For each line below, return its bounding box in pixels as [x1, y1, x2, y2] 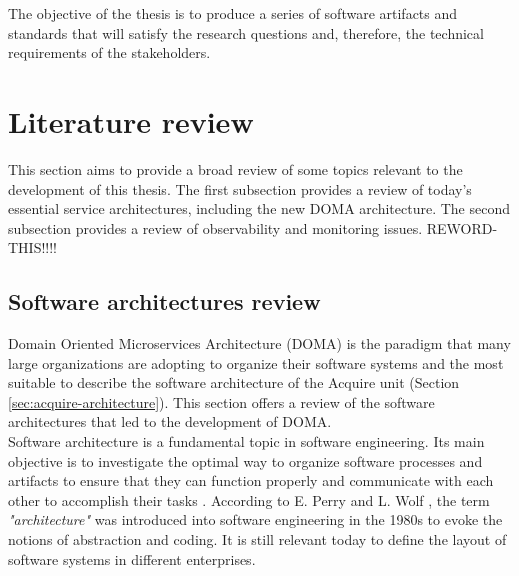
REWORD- [426, 217, 498, 238]
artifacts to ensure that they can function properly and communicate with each [8, 470, 494, 491]
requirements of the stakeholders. [8, 42, 211, 63]
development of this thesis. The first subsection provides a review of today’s [8, 178, 472, 199]
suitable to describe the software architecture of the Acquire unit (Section [8, 372, 460, 393]
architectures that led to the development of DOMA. [8, 411, 332, 432]
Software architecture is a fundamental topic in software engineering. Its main [8, 431, 485, 452]
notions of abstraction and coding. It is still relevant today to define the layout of [8, 529, 507, 550]
